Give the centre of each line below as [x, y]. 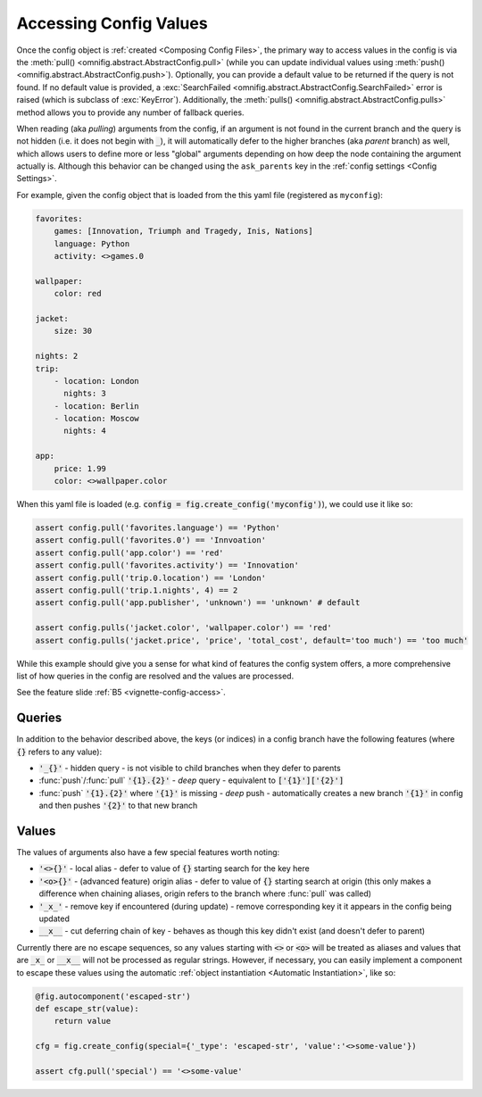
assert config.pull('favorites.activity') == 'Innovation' [167, 565]
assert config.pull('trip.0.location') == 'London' [151, 578]
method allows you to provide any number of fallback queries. [130, 112]
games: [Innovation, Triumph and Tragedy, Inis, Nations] [183, 231]
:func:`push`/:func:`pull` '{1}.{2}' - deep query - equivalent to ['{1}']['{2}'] [191, 780]
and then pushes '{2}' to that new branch [118, 806]
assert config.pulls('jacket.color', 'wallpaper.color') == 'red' [183, 628]
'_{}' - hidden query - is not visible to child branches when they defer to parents [190, 768]
